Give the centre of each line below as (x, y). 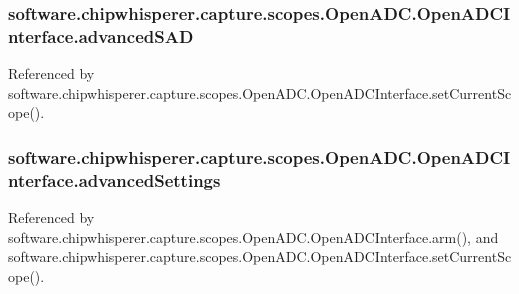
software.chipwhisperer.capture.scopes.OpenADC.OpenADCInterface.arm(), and (253, 236)
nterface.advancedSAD (101, 35)
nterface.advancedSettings (114, 179)
